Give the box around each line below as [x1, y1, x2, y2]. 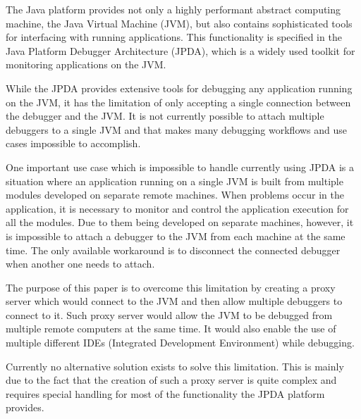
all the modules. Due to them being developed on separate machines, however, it [6, 215, 354, 230]
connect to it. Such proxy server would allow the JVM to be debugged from [6, 307, 333, 322]
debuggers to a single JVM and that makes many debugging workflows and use [6, 122, 348, 137]
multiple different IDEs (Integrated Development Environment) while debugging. [6, 335, 355, 350]
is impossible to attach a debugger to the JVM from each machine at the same [6, 228, 345, 243]
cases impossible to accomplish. [6, 136, 141, 151]
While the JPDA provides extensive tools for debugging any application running [6, 80, 353, 95]
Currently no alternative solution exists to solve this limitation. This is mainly [6, 358, 344, 373]
